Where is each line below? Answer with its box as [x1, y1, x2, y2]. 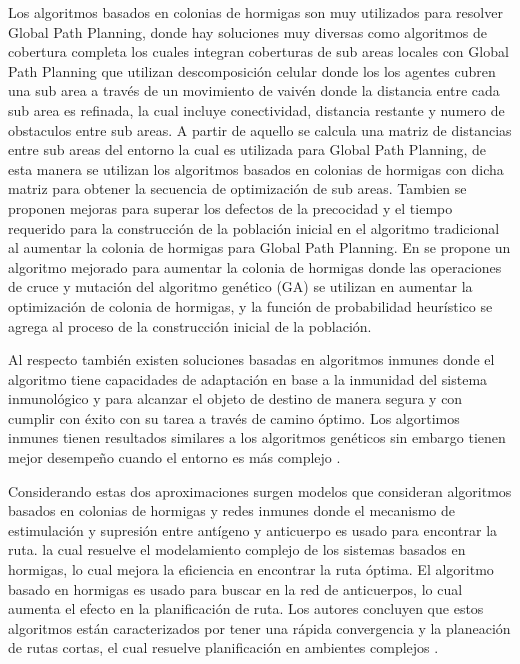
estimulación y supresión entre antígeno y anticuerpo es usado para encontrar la [8, 519, 498, 540]
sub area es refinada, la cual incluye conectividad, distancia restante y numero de [8, 99, 505, 120]
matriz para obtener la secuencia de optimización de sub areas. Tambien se [8, 178, 467, 199]
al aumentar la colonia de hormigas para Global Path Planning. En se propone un [8, 237, 511, 258]
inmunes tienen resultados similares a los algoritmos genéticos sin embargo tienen [8, 427, 506, 448]
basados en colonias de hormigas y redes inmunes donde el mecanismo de [8, 500, 456, 521]
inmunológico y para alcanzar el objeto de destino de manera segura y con [8, 388, 463, 409]
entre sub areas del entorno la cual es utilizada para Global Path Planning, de [8, 139, 487, 160]
